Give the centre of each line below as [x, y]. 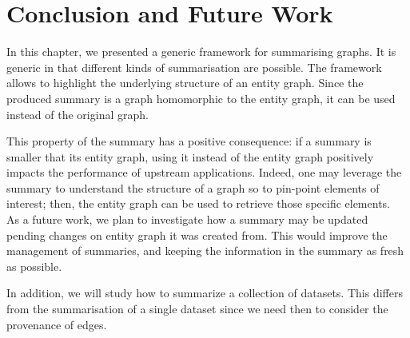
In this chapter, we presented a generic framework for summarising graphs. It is [201, 52]
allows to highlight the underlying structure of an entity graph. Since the [185, 83]
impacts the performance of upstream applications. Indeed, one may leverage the [204, 172]
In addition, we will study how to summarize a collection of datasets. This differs [205, 293]
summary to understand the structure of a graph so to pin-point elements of [193, 187]
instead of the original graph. [78, 114]
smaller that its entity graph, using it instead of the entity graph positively [190, 156]
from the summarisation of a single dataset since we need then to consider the [197, 309]
